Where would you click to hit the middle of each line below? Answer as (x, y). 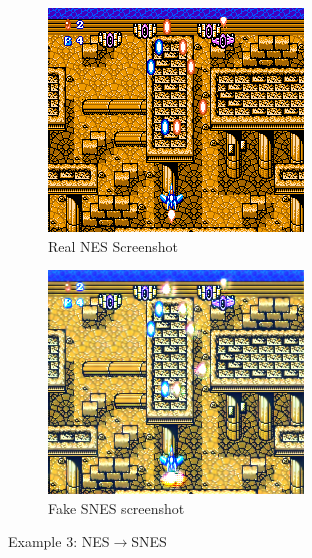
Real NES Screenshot (113, 245)
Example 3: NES (59, 541)
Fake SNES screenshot (116, 507)
